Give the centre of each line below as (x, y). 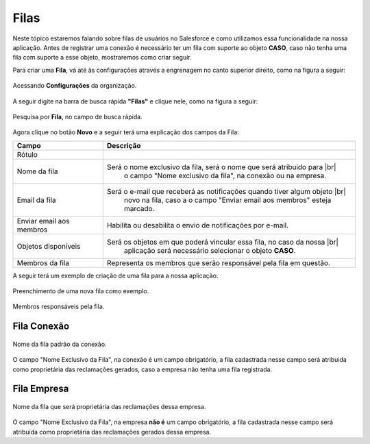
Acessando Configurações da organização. (75, 86)
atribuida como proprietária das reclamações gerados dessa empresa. (112, 432)
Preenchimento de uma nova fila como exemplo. (81, 291)
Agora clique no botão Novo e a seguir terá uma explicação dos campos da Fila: (126, 132)
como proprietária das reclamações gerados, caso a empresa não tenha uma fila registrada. (143, 369)
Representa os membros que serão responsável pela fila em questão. (218, 262)
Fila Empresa (41, 389)
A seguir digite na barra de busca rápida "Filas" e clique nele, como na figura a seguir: (135, 101)
